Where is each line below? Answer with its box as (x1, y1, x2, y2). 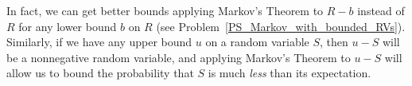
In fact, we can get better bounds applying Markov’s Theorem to (6, 2, 324, 18)
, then (320, 33, 348, 50)
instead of (357, 2, 405, 18)
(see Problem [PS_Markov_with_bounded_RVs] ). (156, 18, 406, 34)
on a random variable (205, 33, 309, 50)
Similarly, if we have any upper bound (6, 33, 192, 50)
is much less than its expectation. (208, 64, 371, 81)
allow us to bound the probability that (6, 64, 194, 81)
